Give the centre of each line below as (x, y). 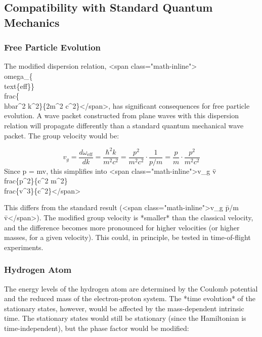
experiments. (24, 247)
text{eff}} (19, 86)
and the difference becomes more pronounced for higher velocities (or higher (122, 227)
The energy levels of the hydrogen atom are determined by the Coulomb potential (131, 288)
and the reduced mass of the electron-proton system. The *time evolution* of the (130, 298)
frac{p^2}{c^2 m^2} (36, 181)
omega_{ (18, 76)
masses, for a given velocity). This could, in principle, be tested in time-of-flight (127, 237)
